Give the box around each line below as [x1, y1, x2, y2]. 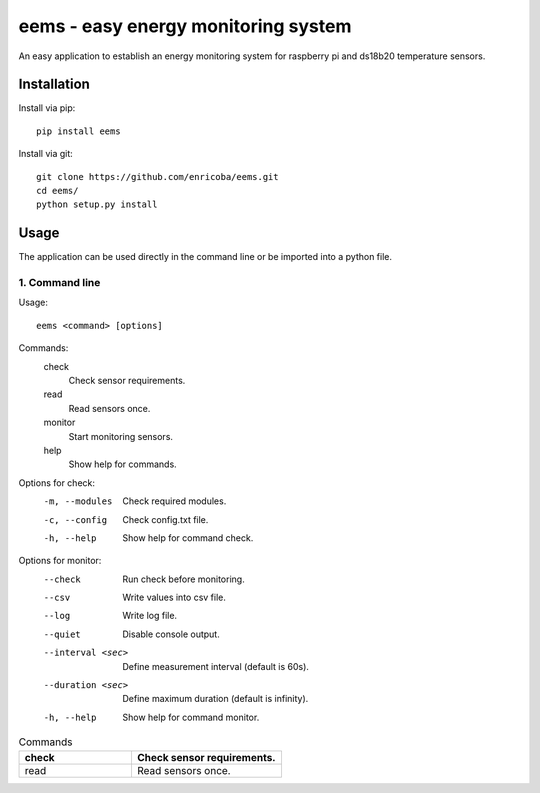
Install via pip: [18, 102, 76, 114]
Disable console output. [122, 628, 220, 640]
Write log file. [122, 610, 178, 622]
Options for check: [18, 476, 95, 489]
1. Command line [18, 276, 101, 290]
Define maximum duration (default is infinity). [122, 693, 309, 705]
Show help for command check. [122, 531, 254, 544]
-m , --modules [43, 496, 113, 507]
